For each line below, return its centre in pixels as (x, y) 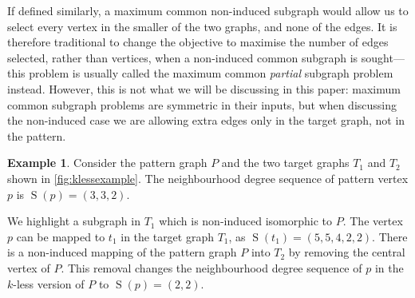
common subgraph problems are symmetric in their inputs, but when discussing (202, 104)
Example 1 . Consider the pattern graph (107, 163)
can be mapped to (61, 236)
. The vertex (373, 221)
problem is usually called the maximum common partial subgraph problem (211, 73)
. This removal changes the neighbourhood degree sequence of (211, 267)
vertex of (29, 267)
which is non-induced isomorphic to (246, 221)
